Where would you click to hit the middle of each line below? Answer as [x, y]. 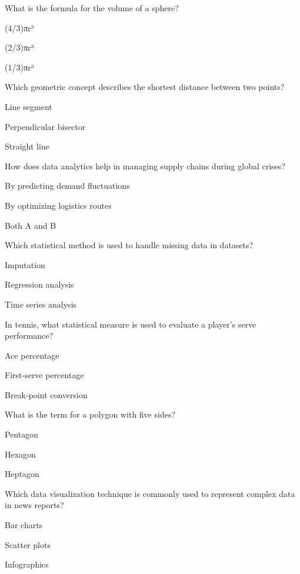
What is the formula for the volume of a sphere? [92, 8]
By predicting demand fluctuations [67, 186]
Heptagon [22, 474]
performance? [29, 336]
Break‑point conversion [46, 394]
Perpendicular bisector [45, 126]
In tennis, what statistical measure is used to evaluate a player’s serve [131, 324]
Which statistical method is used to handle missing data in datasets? [129, 245]
